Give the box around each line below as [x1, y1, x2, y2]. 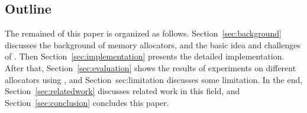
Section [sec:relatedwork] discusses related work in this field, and [5, 85, 240, 97]
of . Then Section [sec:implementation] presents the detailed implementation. [5, 50, 285, 62]
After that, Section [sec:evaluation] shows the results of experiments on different [5, 61, 296, 74]
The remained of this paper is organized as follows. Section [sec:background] [5, 27, 282, 39]
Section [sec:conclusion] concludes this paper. [5, 96, 169, 108]
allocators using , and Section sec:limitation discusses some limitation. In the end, [5, 73, 303, 85]
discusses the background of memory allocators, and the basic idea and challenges [5, 38, 300, 51]
